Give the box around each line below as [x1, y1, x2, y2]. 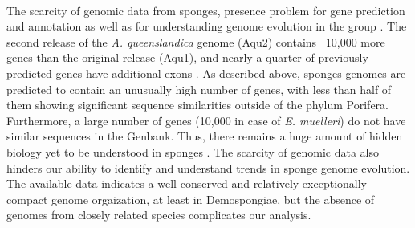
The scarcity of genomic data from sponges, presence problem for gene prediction [6, 2, 405, 18]
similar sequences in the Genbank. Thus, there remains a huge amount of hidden [6, 128, 403, 145]
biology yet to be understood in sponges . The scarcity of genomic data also [6, 143, 380, 160]
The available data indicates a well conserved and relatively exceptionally [6, 175, 367, 192]
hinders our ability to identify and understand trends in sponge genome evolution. [6, 159, 410, 176]
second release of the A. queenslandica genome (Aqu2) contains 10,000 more [6, 33, 385, 50]
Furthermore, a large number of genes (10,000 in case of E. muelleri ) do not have [6, 112, 406, 128]
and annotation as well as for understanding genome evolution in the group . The [6, 18, 407, 35]
